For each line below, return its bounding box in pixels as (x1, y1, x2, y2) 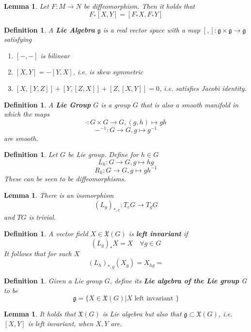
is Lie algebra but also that (102, 309, 182, 319)
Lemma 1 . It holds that (4, 309, 76, 319)
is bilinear (40, 50, 70, 60)
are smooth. (4, 133, 38, 143)
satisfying (4, 34, 32, 44)
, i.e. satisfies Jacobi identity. (159, 83, 247, 93)
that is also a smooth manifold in (140, 99, 239, 109)
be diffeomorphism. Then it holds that (83, 1, 195, 11)
